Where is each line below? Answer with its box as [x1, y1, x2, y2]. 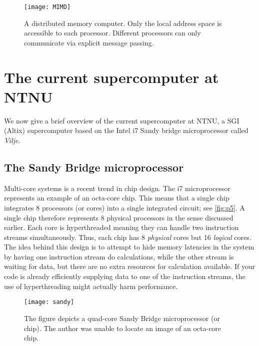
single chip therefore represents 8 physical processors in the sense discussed [4, 212, 233, 222]
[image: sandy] [24, 298, 74, 306]
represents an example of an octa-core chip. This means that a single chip [4, 192, 229, 203]
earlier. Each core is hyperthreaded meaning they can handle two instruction [4, 222, 239, 232]
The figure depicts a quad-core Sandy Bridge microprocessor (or [24, 312, 220, 323]
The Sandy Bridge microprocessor [4, 159, 184, 174]
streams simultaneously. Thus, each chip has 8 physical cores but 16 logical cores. [4, 231, 251, 242]
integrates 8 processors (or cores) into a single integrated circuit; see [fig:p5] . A [4, 202, 245, 212]
